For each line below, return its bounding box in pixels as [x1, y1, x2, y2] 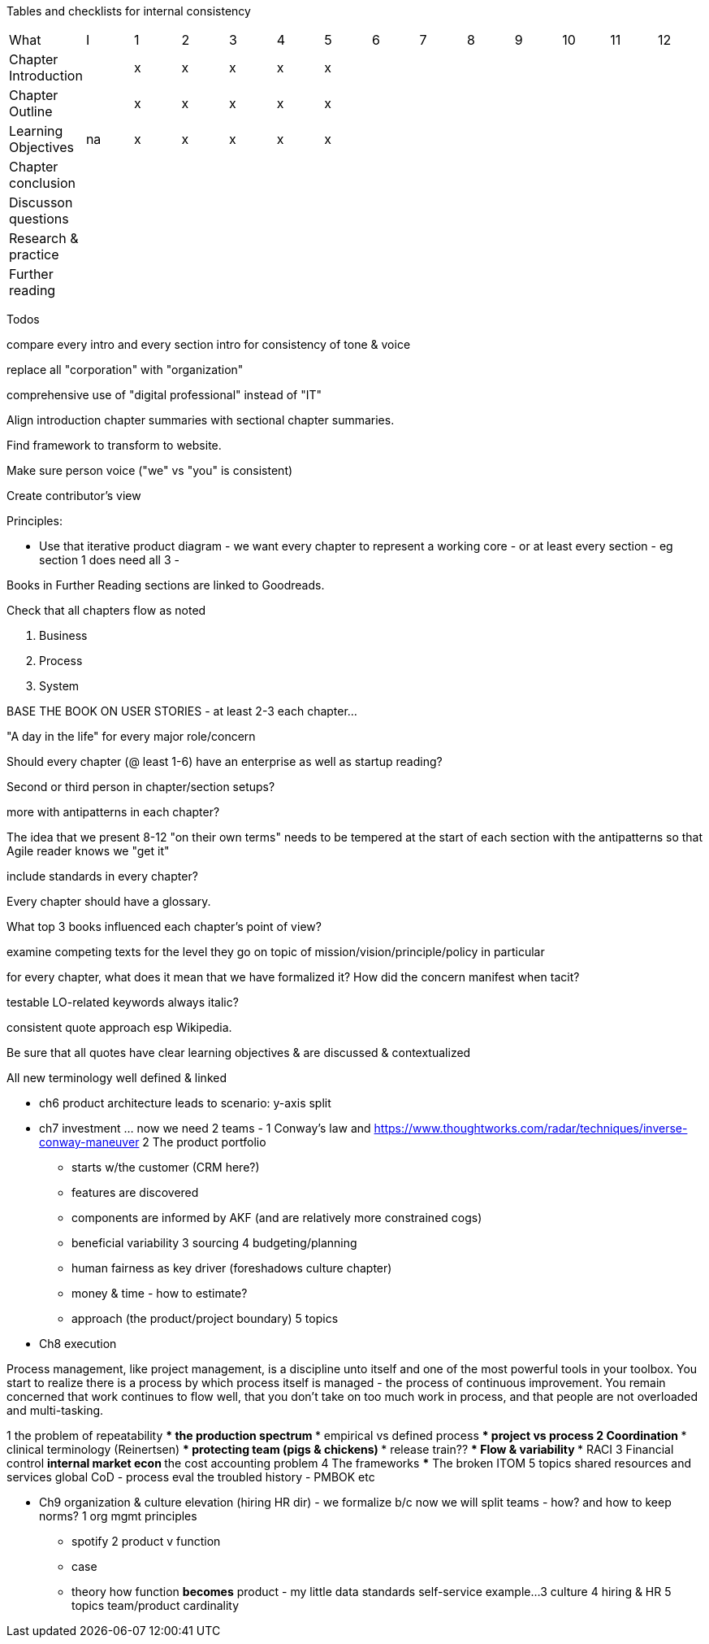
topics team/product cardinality [71, 1598, 240, 1612]
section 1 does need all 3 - [39, 553, 179, 567]
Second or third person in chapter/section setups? [6, 780, 275, 794]
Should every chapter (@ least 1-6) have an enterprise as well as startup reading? [6, 755, 443, 768]
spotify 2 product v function [71, 1534, 221, 1548]
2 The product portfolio [142, 1135, 266, 1149]
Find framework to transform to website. [6, 438, 222, 452]
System [39, 679, 80, 693]
